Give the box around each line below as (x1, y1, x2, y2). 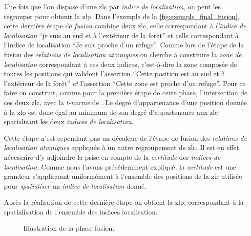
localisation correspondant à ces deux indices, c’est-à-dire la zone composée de (4, 59, 237, 69)
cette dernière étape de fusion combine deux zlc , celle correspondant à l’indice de (4, 21, 246, 31)
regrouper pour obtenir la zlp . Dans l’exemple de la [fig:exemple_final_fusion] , (4, 11, 240, 21)
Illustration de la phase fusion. (23, 223, 115, 233)
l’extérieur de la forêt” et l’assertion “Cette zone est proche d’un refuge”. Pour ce (4, 78, 246, 88)
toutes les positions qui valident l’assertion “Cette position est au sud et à (4, 68, 225, 79)
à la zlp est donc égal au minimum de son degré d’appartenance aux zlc (4, 107, 218, 117)
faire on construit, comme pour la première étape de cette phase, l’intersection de (4, 87, 248, 98)
